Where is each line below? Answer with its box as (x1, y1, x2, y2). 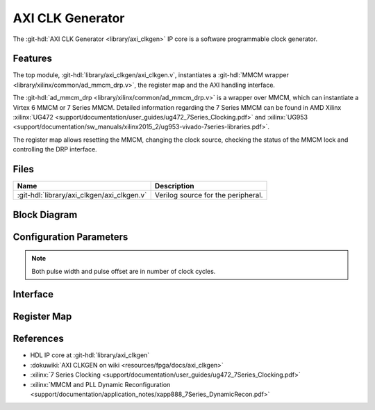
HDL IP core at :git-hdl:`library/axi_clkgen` (30, 351, 150, 359)
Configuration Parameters (12, 231, 128, 243)
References (12, 333, 64, 345)
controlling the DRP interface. (12, 145, 97, 154)
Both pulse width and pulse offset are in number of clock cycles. (31, 267, 216, 275)
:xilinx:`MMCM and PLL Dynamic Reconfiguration (30, 380, 171, 388)
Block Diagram (12, 208, 78, 220)
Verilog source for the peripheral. (154, 190, 263, 200)
